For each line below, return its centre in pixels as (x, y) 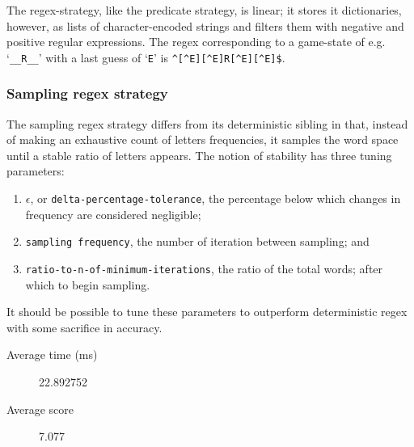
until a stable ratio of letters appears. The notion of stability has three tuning (199, 155)
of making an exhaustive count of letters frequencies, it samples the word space (203, 139)
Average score (40, 409)
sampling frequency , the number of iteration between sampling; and (197, 241)
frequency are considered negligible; (113, 214)
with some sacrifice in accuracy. (84, 327)
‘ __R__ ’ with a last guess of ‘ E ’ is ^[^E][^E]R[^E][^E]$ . (146, 57)
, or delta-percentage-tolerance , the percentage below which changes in (215, 198)
